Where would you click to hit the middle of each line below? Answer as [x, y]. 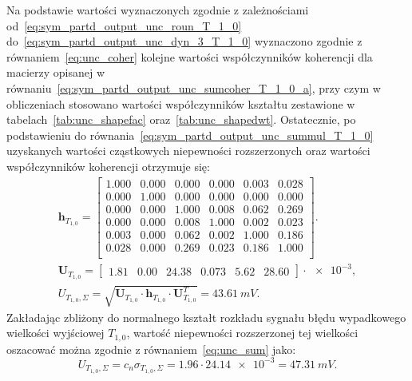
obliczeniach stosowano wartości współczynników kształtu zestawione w [181, 103]
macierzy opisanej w [55, 72]
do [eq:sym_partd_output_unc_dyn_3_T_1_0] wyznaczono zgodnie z [184, 41]
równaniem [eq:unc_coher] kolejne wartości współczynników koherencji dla [190, 56]
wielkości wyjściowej [55, 333]
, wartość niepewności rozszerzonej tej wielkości [242, 333]
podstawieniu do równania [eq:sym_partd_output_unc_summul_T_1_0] [190, 135]
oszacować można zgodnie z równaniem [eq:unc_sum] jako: [151, 349]
